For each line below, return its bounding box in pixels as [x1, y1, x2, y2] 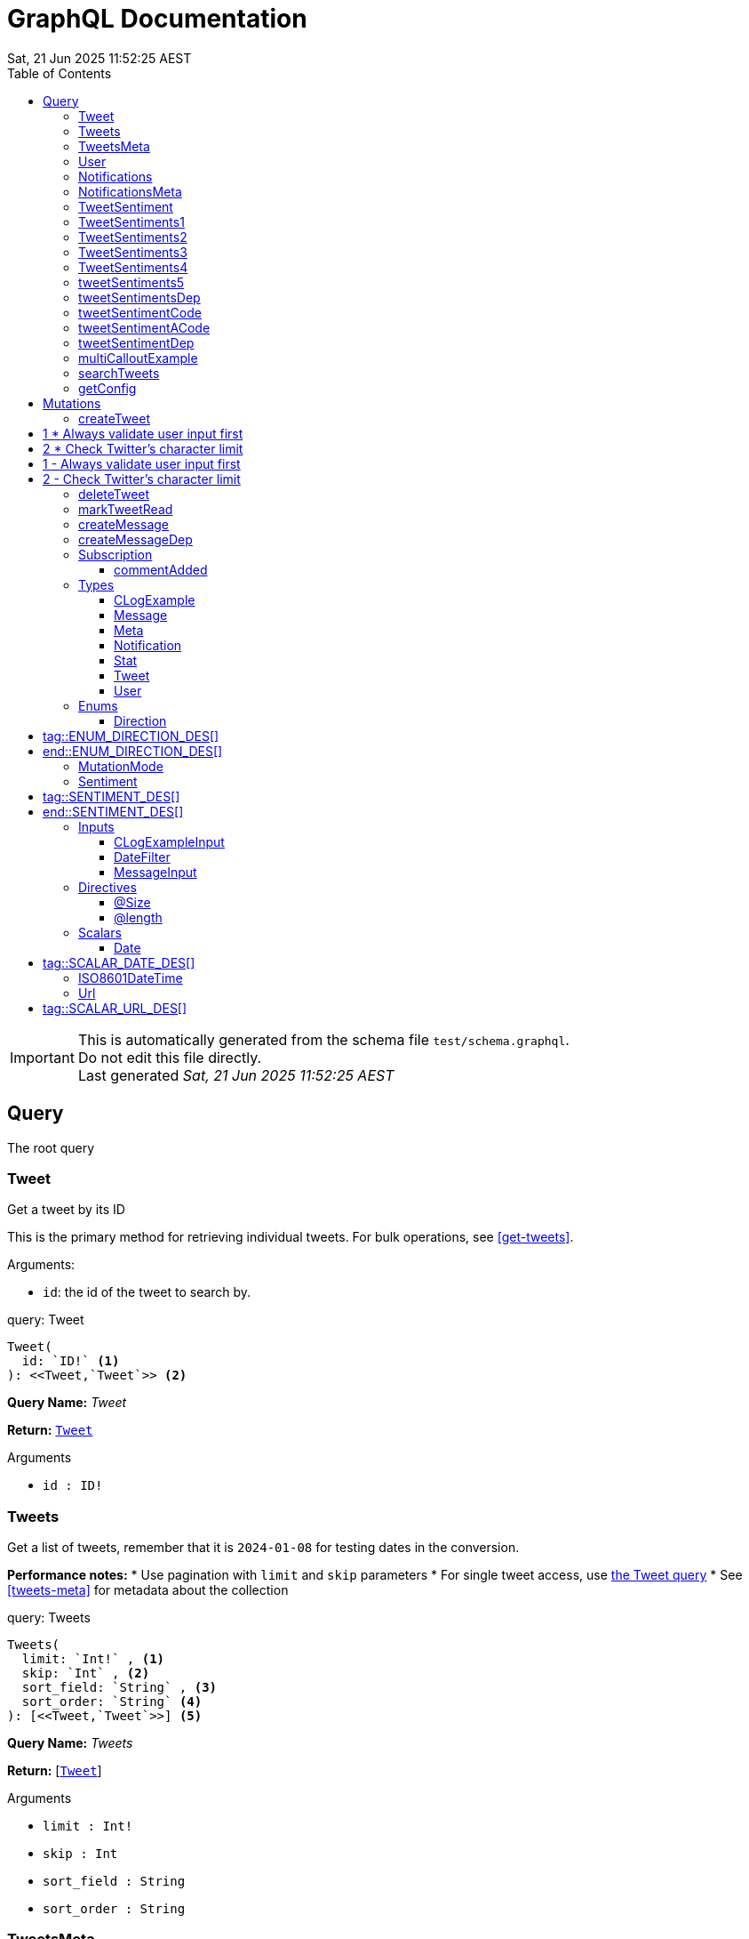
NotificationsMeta [78, 183, 182, 199]
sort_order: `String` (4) [21, 1694, 203, 1710]
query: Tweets [7, 1610, 91, 1626]
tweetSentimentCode [78, 304, 202, 320]
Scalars [78, 924, 122, 940]
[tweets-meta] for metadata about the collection [7, 1582, 289, 1598]
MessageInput [114, 864, 197, 880]
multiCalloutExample [78, 350, 198, 366]
